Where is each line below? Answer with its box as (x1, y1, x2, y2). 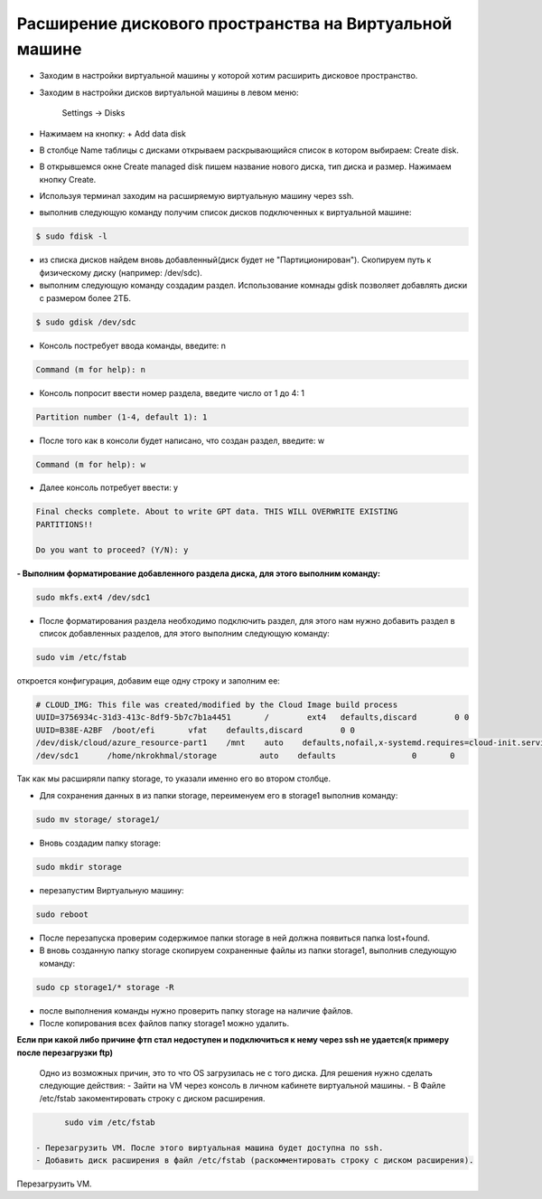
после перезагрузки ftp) (16, 1047, 113, 1058)
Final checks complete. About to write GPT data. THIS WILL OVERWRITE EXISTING (35, 506, 398, 517)
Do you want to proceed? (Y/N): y (35, 544, 189, 555)
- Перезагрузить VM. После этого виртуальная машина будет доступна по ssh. (35, 1142, 384, 1153)
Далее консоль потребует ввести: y (39, 482, 179, 493)
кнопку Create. (39, 174, 97, 184)
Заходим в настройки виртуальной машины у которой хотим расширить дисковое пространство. (39, 71, 418, 81)
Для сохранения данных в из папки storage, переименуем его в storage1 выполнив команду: (39, 789, 398, 800)
